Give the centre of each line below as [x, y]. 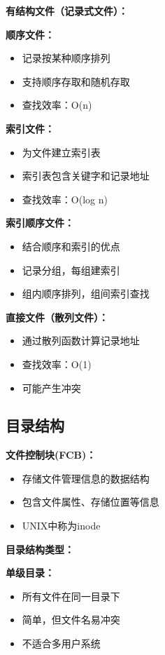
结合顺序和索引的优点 [71, 246]
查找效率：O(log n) [65, 199]
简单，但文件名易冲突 [71, 620]
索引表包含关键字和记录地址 [86, 176]
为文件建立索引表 [61, 152]
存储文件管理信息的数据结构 [86, 478]
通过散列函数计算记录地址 [81, 340]
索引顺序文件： [40, 223]
